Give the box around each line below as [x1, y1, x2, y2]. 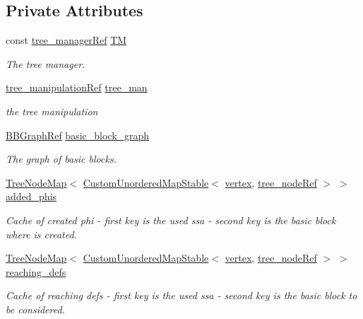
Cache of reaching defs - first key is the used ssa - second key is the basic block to [6, 288, 357, 303]
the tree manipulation [6, 103, 98, 118]
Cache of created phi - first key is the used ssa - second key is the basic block [6, 212, 336, 227]
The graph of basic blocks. [6, 151, 117, 166]
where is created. [6, 226, 77, 241]
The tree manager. [6, 56, 85, 71]
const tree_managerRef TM [6, 33, 127, 47]
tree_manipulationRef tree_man [6, 80, 148, 95]
